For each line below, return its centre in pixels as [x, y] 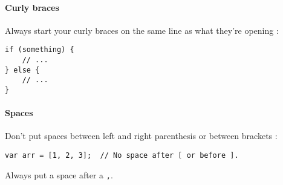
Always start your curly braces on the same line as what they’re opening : [142, 30]
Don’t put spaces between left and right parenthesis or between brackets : [141, 136]
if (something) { [40, 50]
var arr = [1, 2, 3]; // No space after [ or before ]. [122, 156]
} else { [22, 70]
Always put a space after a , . [59, 174]
